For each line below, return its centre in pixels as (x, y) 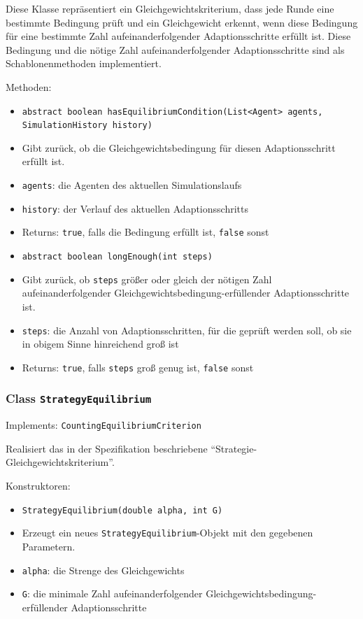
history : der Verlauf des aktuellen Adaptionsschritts (135, 208)
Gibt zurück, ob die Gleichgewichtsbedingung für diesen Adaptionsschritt (179, 147)
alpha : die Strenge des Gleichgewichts (103, 570)
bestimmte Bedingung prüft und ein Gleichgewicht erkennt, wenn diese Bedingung (182, 22)
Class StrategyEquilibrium (79, 398)
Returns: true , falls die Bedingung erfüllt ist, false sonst (145, 232)
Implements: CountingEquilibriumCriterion (104, 425)
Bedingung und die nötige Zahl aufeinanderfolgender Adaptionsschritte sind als (175, 49)
